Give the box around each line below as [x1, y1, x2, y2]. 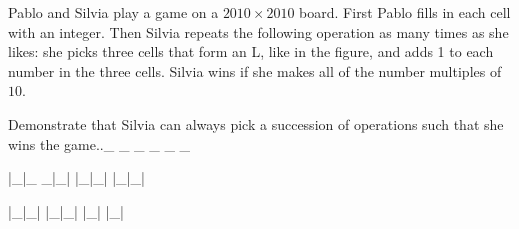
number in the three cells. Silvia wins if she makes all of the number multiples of [8, 60, 502, 81]
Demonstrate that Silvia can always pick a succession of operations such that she [8, 113, 504, 134]
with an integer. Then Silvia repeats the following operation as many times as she [8, 21, 509, 42]
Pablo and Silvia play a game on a [8, 2, 219, 22]
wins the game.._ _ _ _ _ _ [8, 133, 191, 154]
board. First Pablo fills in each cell [299, 2, 511, 22]
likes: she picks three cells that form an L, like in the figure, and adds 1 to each [8, 41, 494, 62]
